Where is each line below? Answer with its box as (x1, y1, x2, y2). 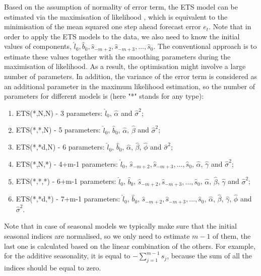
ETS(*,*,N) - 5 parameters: (16, 124, 101, 135)
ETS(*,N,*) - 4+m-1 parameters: (16, 159, 118, 169)
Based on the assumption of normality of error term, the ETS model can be (4, 2, 238, 12)
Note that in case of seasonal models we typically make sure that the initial (4, 221, 237, 231)
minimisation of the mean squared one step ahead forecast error (4, 21, 201, 32)
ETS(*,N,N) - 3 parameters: (16, 107, 103, 118)
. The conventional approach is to (153, 41, 257, 51)
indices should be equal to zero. (4, 262, 101, 272)
